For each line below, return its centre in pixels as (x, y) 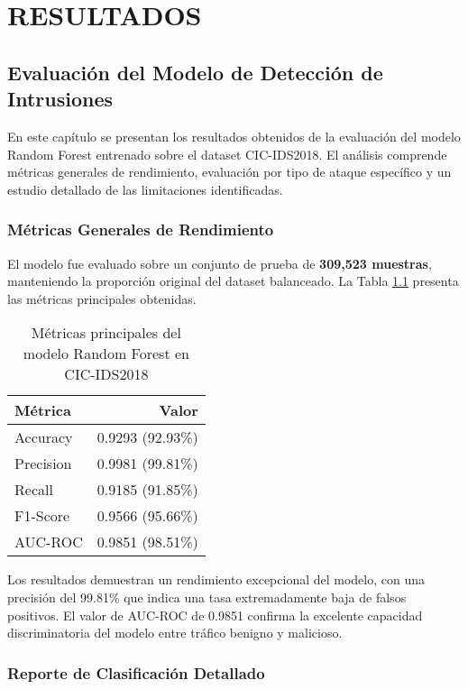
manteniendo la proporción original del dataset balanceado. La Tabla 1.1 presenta (233, 281)
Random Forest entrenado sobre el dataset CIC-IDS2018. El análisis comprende (227, 154)
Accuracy (44, 437)
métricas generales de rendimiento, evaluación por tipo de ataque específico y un (229, 172)
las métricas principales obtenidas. (102, 298)
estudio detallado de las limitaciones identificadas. (145, 189)
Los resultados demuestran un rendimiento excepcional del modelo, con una (216, 579)
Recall (34, 490)
